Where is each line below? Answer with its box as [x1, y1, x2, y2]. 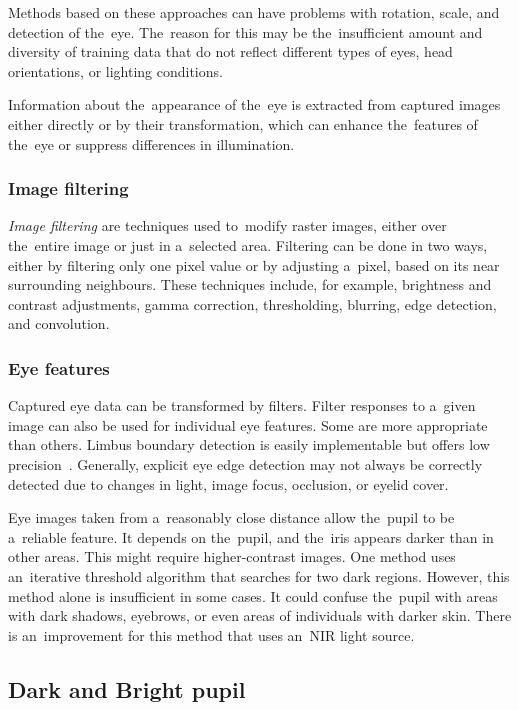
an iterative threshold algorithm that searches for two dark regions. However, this [8, 565, 510, 586]
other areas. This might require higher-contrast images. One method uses [8, 546, 456, 567]
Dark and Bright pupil [8, 673, 246, 704]
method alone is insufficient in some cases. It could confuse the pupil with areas [8, 585, 498, 606]
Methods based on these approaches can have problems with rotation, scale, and [8, 2, 500, 22]
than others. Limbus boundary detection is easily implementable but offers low [8, 434, 490, 455]
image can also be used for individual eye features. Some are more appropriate [8, 414, 488, 435]
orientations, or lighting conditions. [8, 60, 223, 81]
